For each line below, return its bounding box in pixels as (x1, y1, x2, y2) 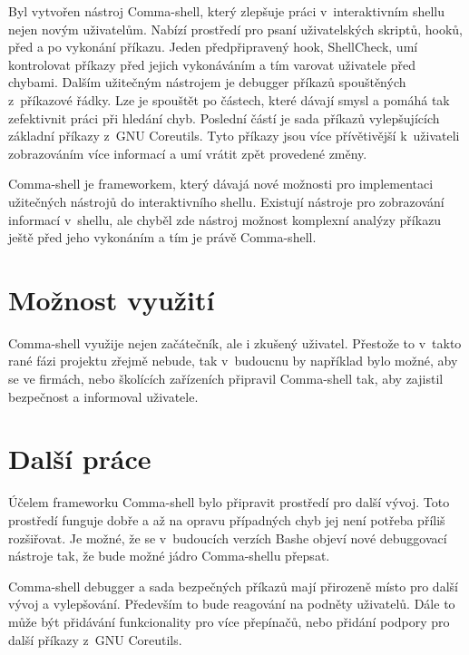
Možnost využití (8, 280, 215, 318)
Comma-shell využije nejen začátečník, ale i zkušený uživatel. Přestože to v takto (8, 333, 462, 352)
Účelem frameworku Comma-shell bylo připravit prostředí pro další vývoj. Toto (8, 493, 450, 512)
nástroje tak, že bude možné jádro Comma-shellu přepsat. (8, 546, 330, 565)
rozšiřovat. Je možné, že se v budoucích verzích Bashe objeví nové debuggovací (8, 528, 447, 547)
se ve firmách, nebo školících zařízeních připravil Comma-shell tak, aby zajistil (8, 369, 444, 388)
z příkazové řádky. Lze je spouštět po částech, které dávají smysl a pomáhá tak (8, 90, 450, 109)
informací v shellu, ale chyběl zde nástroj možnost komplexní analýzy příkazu (8, 210, 442, 229)
